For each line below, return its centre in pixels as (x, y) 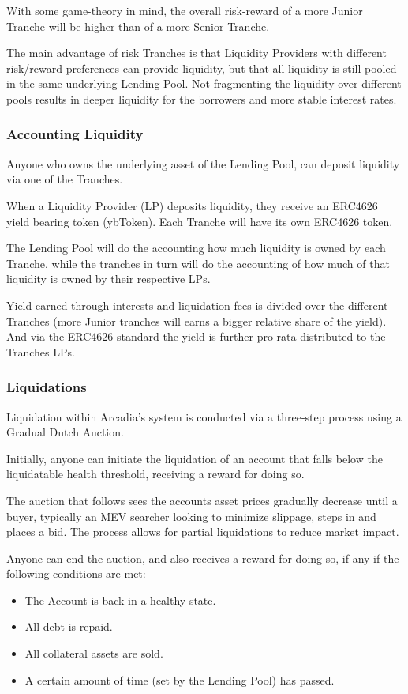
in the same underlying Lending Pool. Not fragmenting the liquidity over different (204, 83)
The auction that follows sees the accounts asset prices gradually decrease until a (202, 500)
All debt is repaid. (69, 626)
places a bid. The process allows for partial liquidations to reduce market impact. (203, 532)
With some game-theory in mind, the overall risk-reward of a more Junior (185, 10)
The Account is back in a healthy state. (120, 600)
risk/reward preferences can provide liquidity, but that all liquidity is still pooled (202, 68)
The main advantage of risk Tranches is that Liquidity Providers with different (197, 53)
